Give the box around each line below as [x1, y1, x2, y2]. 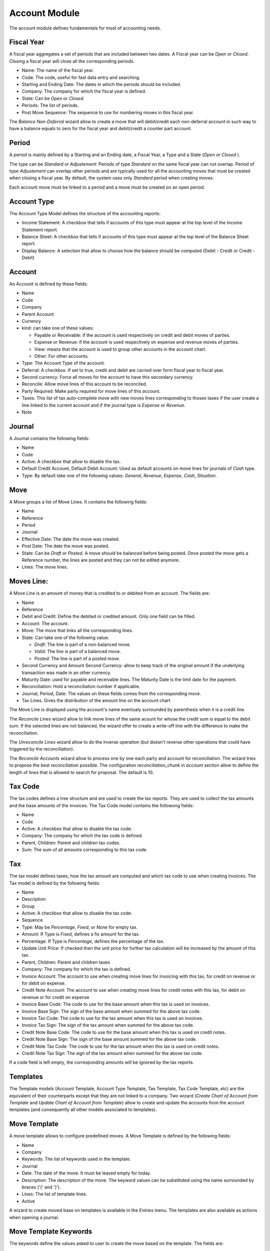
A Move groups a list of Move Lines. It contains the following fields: [9, 498, 147, 505]
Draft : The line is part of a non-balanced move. [34, 641, 131, 648]
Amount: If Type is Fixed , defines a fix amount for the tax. [21, 931, 140, 937]
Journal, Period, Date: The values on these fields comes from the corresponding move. [21, 691, 201, 697]
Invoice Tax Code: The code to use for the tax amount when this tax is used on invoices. [21, 1015, 203, 1021]
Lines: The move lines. [21, 564, 68, 570]
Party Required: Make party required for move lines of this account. [21, 388, 161, 394]
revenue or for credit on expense [21, 994, 89, 1000]
